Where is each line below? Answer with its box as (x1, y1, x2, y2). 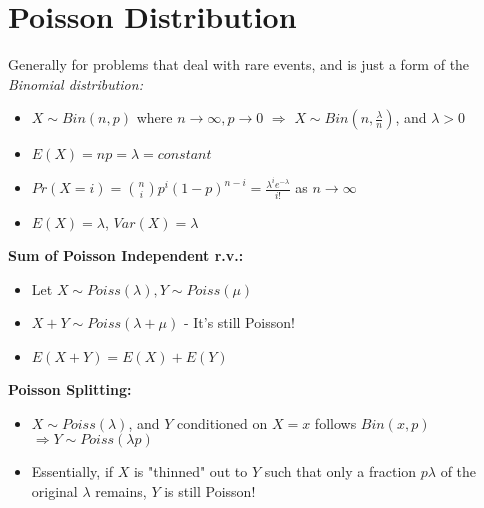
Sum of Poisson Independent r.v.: (8, 245, 244, 266)
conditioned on (177, 412, 268, 433)
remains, (95, 480, 147, 501)
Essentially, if (31, 461, 114, 482)
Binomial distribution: (8, 73, 143, 94)
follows (314, 412, 357, 433)
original (31, 480, 78, 501)
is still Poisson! (164, 480, 256, 501)
